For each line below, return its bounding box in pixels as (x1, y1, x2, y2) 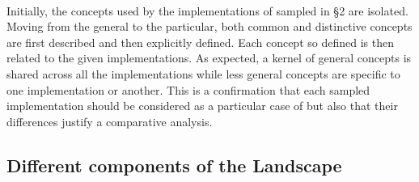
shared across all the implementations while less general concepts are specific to (6, 65, 400, 82)
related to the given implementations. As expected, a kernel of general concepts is (6, 49, 412, 66)
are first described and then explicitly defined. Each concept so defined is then (6, 33, 394, 50)
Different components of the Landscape (6, 152, 342, 177)
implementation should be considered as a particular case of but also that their (6, 97, 398, 114)
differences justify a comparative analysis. (6, 112, 213, 129)
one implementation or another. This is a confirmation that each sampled (6, 81, 370, 98)
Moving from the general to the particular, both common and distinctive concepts (6, 18, 413, 35)
